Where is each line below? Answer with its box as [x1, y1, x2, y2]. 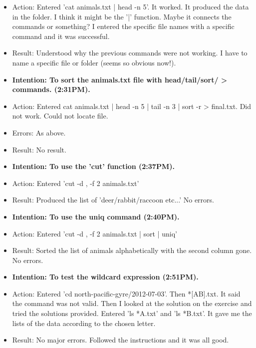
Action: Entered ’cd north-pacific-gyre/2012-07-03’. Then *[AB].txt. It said [12, 288, 241, 298]
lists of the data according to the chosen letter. [12, 317, 156, 328]
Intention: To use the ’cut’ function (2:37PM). [12, 161, 175, 171]
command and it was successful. [12, 30, 110, 41]
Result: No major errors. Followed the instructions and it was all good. [12, 334, 229, 345]
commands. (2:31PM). [12, 84, 90, 94]
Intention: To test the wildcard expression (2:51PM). [12, 271, 199, 282]
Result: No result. [12, 144, 66, 154]
